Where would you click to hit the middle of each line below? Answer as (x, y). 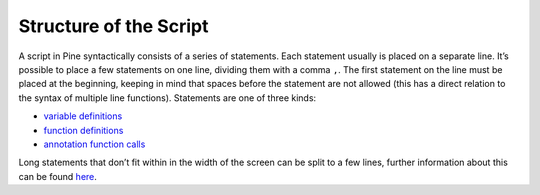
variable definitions (83, 116)
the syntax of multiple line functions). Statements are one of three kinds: (167, 97)
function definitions (83, 130)
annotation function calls (94, 144)
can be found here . (57, 176)
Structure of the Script (113, 26)
